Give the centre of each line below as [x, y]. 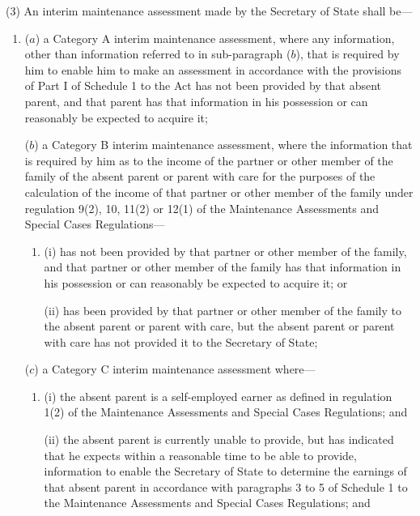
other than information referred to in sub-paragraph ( [158, 54]
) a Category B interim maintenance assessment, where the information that [223, 145]
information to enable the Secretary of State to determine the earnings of [225, 471]
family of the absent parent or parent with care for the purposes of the [200, 176]
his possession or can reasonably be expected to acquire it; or [196, 282]
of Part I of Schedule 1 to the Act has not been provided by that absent [203, 85]
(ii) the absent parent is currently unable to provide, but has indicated [219, 439]
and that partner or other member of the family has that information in [223, 267]
